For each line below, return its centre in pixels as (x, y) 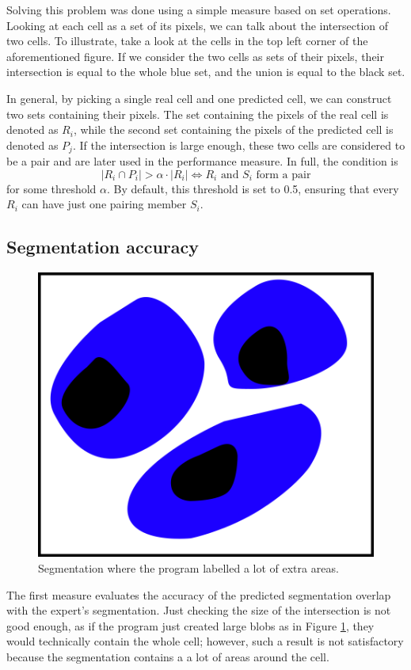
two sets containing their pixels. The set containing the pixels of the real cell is (198, 114)
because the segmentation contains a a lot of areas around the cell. (168, 657)
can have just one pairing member (104, 204)
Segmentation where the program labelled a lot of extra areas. (188, 568)
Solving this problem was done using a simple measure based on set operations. (199, 10)
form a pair (284, 175)
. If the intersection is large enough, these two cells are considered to (239, 145)
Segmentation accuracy (103, 247)
